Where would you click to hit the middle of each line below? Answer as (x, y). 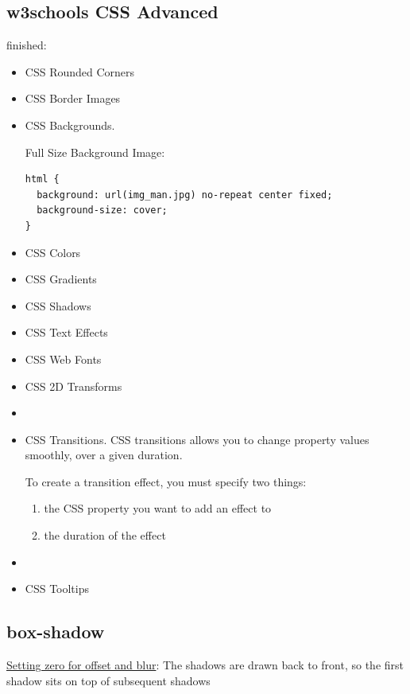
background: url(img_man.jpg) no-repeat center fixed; (185, 195)
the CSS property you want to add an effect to (158, 508)
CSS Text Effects (66, 332)
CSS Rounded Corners (80, 71)
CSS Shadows (58, 305)
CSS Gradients (61, 279)
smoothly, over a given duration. (104, 455)
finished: (27, 45)
